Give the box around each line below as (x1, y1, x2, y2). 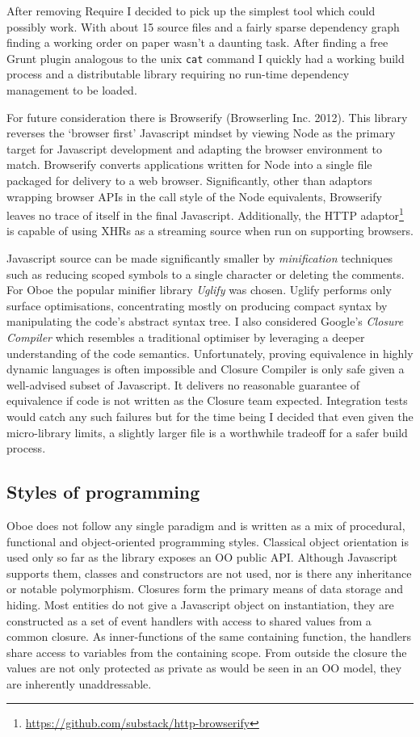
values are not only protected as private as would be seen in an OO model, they (6, 659, 402, 676)
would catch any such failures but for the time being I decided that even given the (6, 407, 414, 424)
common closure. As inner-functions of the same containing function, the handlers (6, 628, 412, 645)
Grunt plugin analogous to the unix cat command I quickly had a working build (6, 49, 405, 66)
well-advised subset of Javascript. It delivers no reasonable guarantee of (6, 376, 360, 393)
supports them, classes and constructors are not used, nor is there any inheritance (6, 564, 412, 581)
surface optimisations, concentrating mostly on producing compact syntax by (6, 297, 388, 314)
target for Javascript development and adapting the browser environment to (6, 140, 382, 157)
